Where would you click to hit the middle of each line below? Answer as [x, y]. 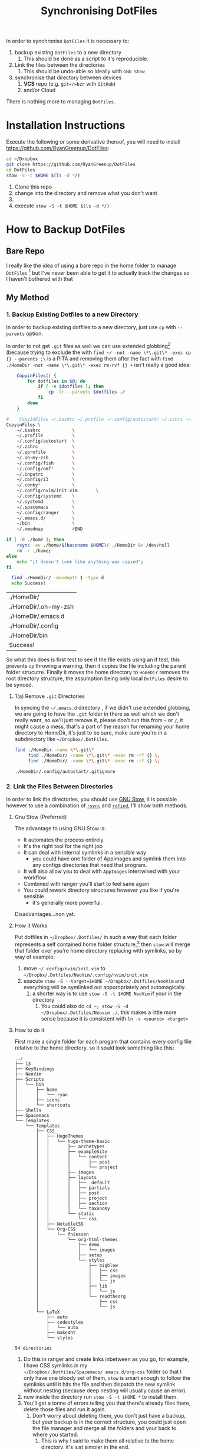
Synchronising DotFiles [99, 11]
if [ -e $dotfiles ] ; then [71, 386]
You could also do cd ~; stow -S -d [85, 1006]
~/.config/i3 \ [46, 480]
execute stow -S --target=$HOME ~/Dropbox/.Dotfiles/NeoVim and [104, 981]
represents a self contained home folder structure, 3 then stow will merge [102, 944]
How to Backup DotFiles [66, 229]
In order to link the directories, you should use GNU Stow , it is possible [92, 800]
